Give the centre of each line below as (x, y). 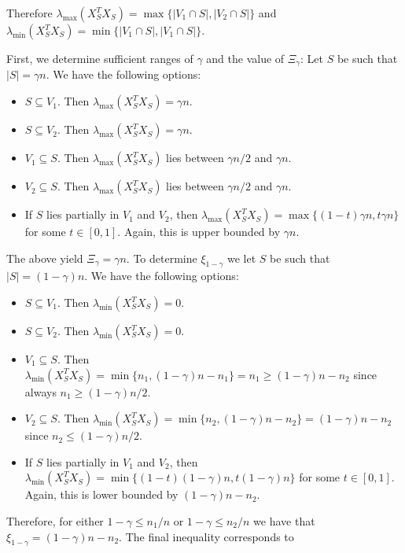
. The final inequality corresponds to (206, 536)
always (40, 391)
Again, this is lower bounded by (101, 494)
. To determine (162, 258)
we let (242, 258)
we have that (284, 521)
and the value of (245, 58)
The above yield (45, 258)
